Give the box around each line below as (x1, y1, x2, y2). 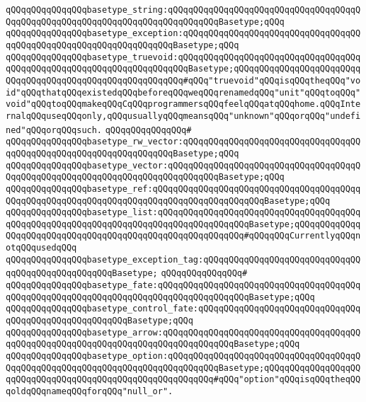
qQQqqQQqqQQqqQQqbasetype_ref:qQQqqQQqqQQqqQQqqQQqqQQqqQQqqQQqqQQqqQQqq (6, 183, 361, 194)
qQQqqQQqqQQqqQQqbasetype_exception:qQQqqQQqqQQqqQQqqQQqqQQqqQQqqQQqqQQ (6, 28, 361, 39)
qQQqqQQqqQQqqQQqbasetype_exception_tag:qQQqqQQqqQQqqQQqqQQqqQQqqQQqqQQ (6, 254, 361, 265)
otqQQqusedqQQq (6, 243, 77, 253)
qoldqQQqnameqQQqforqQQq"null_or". (6, 386, 173, 396)
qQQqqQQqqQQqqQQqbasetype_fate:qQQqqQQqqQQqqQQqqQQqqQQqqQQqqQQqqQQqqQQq (6, 280, 361, 291)
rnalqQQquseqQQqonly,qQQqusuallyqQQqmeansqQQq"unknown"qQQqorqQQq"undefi (6, 110, 361, 121)
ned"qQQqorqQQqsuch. (6, 125, 103, 135)
